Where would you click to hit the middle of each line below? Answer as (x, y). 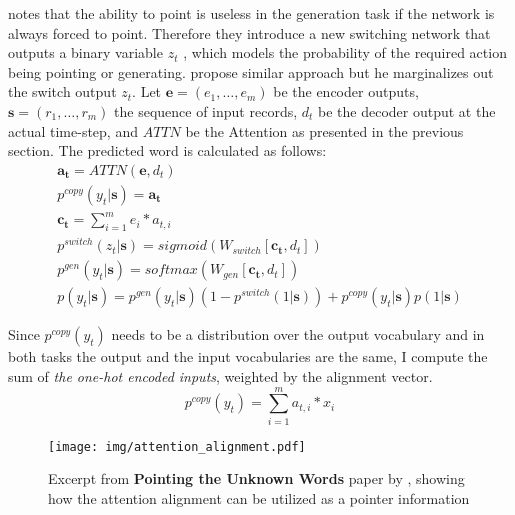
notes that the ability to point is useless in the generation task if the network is (251, 13)
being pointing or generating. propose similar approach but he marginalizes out (251, 71)
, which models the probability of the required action (345, 52)
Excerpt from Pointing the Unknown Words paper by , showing (256, 478)
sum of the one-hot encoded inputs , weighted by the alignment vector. (220, 375)
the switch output (62, 91)
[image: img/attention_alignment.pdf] (177, 446)
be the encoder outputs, (346, 91)
